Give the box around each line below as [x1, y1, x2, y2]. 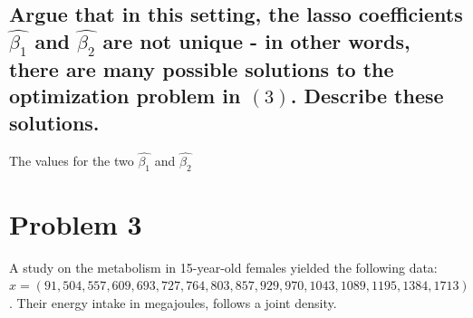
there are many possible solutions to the [9, 54, 394, 82]
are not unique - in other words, [102, 26, 410, 54]
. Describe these [290, 82, 444, 110]
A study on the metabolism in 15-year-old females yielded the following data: [9, 257, 438, 276]
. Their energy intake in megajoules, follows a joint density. [9, 293, 337, 312]
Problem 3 [9, 205, 142, 242]
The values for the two [9, 150, 134, 169]
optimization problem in [9, 82, 241, 110]
